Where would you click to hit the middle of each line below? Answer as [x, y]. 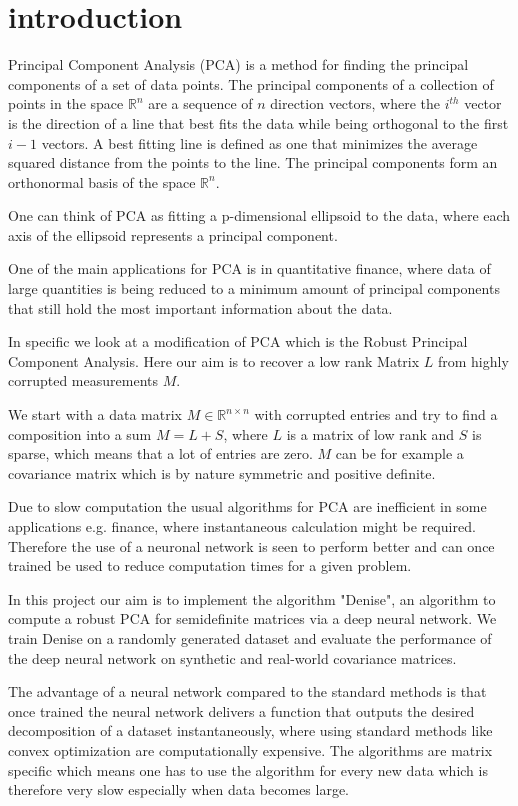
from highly [473, 360]
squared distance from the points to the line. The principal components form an [253, 162]
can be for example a [399, 453]
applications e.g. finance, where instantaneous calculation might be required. [242, 526]
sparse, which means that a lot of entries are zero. [160, 453]
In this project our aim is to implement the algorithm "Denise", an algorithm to [252, 598]
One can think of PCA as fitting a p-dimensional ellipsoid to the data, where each [259, 215]
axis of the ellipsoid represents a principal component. [173, 234]
